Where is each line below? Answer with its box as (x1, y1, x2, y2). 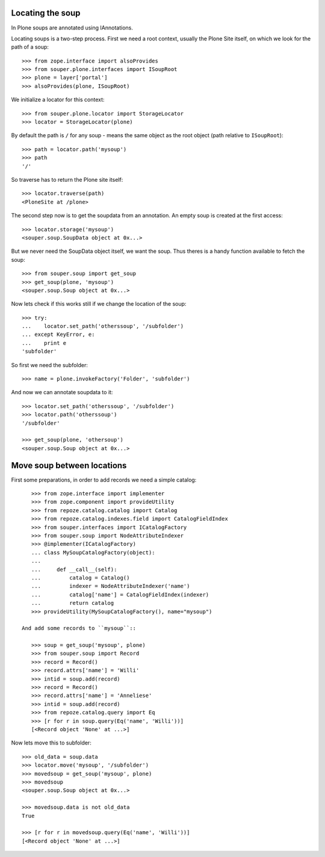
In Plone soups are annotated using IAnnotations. (11, 24, 134, 31)
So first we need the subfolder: (11, 361, 88, 368)
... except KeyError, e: (22, 331, 95, 338)
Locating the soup (11, 8, 81, 18)
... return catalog (31, 599, 114, 607)
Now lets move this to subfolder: (11, 739, 91, 746)
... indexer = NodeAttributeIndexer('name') (31, 583, 190, 590)
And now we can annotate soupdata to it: (11, 389, 113, 396)
